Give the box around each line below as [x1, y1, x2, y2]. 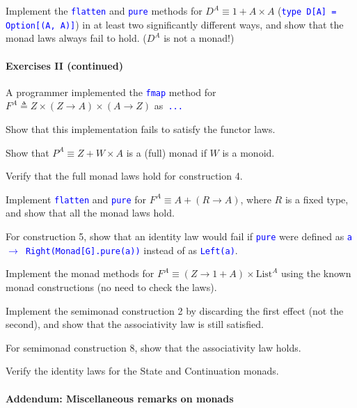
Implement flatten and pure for [6, 191, 147, 206]
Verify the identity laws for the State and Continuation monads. [6, 363, 279, 378]
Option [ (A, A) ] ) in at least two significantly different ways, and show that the [6, 17, 344, 31]
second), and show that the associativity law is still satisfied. [6, 317, 264, 331]
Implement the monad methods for [6, 266, 154, 281]
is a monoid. [222, 145, 275, 159]
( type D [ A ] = [278, 3, 337, 17]
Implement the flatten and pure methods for [6, 3, 203, 17]
